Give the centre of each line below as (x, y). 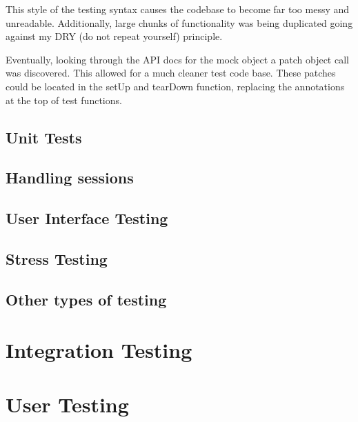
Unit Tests (44, 137)
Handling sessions (70, 178)
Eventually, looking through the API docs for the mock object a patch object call (177, 59)
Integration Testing (99, 350)
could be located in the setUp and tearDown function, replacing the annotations (175, 86)
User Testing (67, 404)
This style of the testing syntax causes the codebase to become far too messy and (178, 9)
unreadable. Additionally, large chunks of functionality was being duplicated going (179, 22)
